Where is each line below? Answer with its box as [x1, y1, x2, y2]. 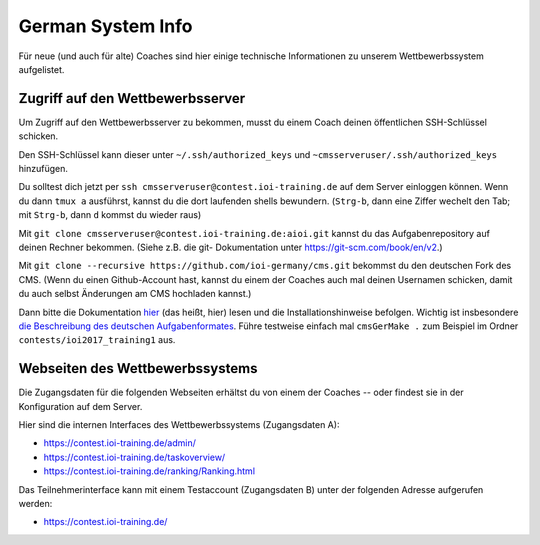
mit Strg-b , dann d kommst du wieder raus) [18, 209, 202, 221]
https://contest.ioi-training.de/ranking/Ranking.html [43, 465, 255, 477]
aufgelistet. [18, 63, 65, 75]
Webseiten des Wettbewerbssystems [18, 360, 258, 377]
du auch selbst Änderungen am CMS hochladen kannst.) [18, 288, 252, 300]
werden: [18, 497, 53, 509]
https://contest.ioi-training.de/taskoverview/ [43, 451, 226, 463]
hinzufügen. [18, 163, 69, 175]
